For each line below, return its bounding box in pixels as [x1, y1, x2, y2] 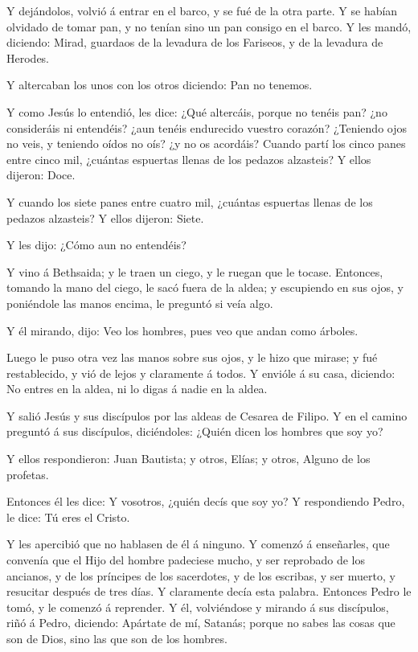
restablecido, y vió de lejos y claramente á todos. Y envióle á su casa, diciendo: [6, 364, 395, 381]
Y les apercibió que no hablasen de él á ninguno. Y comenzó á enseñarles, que [6, 535, 390, 552]
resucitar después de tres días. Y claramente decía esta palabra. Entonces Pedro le [6, 583, 412, 600]
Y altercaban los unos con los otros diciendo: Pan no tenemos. [6, 76, 313, 93]
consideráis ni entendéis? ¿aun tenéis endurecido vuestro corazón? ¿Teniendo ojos [6, 119, 407, 136]
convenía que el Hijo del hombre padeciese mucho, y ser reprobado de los [6, 552, 366, 568]
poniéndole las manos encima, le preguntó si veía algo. [6, 294, 273, 311]
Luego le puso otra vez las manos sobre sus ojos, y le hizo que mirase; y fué [6, 349, 378, 366]
